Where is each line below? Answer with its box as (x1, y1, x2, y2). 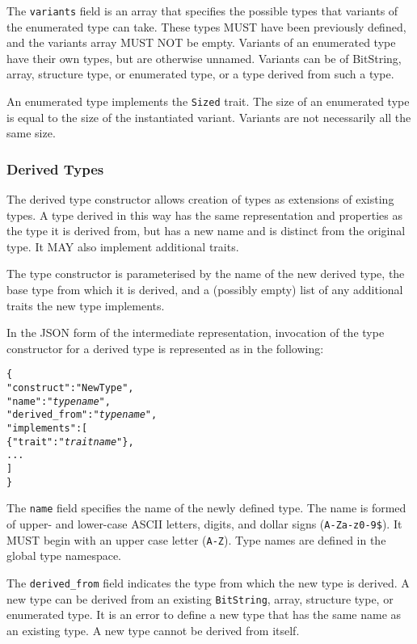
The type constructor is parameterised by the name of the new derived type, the (6, 265, 405, 282)
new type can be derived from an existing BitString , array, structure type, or (6, 590, 394, 607)
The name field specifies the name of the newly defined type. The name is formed (6, 499, 406, 516)
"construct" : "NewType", (6, 382, 134, 394)
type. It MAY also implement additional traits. (6, 238, 239, 255)
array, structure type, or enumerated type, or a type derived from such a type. (6, 65, 394, 82)
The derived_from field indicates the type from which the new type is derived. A (6, 574, 410, 591)
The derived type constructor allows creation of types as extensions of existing (6, 191, 394, 208)
